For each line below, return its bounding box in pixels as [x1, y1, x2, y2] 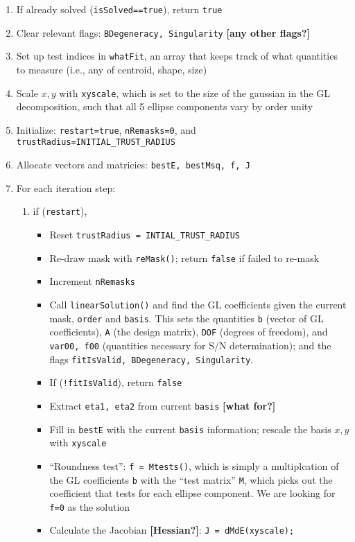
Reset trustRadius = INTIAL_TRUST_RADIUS [49, 227, 241, 242]
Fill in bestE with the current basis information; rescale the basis [49, 421, 331, 436]
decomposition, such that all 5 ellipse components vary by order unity [16, 99, 313, 114]
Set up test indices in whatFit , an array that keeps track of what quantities [16, 49, 338, 63]
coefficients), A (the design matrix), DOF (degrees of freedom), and [49, 324, 328, 339]
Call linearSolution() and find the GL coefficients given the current [49, 297, 347, 311]
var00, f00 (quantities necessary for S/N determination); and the [49, 338, 331, 352]
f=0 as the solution [49, 499, 130, 514]
